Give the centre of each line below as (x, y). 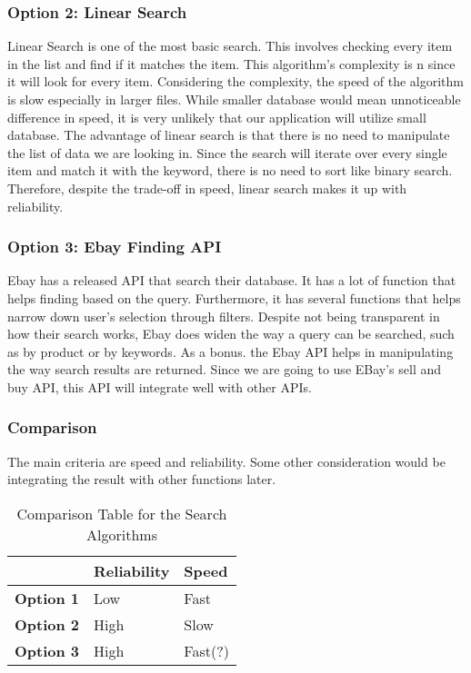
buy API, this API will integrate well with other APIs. (160, 386)
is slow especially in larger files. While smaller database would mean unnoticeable (234, 99)
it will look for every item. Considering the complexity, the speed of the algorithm (235, 81)
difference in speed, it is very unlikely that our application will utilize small (217, 117)
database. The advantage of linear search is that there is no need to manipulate (229, 135)
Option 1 (47, 598)
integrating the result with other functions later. (142, 479)
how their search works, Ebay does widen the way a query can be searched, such (231, 334)
